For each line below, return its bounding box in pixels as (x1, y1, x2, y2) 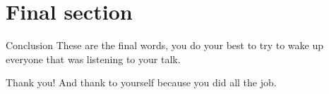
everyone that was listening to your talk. (6, 51, 181, 66)
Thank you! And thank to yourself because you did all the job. (6, 75, 277, 90)
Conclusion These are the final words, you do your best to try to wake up (6, 38, 324, 53)
